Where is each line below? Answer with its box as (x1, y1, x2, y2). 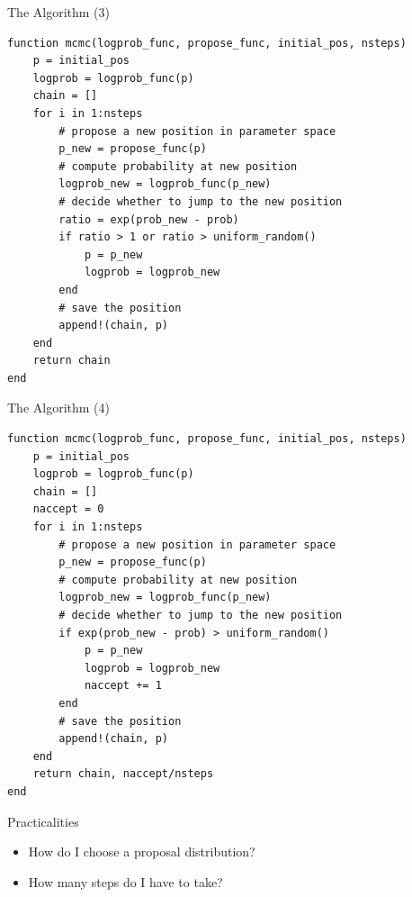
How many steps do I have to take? (28, 872, 223, 891)
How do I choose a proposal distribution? (28, 842, 255, 861)
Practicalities (7, 811, 79, 830)
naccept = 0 (32, 503, 104, 516)
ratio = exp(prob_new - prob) (58, 213, 239, 226)
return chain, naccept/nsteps (32, 767, 214, 781)
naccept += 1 (84, 679, 162, 693)
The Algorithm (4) (7, 398, 110, 417)
